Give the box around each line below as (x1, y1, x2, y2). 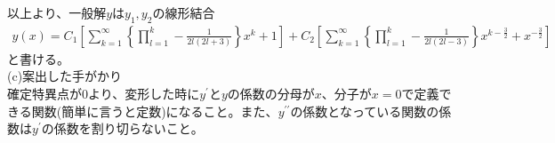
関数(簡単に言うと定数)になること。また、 (31, 101, 278, 120)
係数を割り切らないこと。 (53, 119, 204, 138)
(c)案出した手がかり (7, 67, 123, 85)
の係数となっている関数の (290, 101, 439, 120)
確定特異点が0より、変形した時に (7, 84, 200, 103)
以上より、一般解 (7, 4, 107, 21)
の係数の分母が (227, 84, 315, 103)
